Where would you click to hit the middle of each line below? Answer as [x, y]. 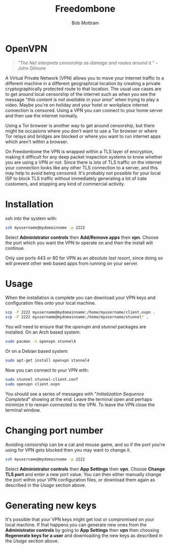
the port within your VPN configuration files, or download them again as [80, 480]
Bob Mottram [85, 23]
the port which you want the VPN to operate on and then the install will [79, 243]
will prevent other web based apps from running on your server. [72, 263]
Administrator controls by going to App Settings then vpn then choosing [82, 530]
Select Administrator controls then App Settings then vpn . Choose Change [85, 469]
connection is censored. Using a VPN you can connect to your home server [84, 110]
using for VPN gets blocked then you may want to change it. [68, 450]
